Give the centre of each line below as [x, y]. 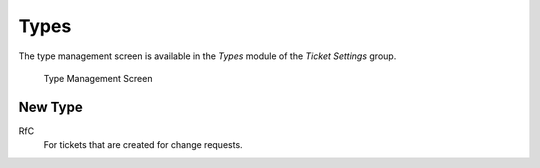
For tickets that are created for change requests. [143, 145]
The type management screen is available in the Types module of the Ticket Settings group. [207, 56]
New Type [51, 106]
